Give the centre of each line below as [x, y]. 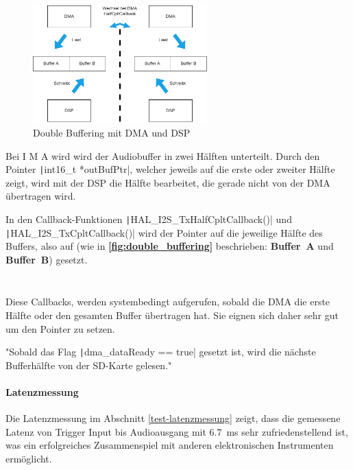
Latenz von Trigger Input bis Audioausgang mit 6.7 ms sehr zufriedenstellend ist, [177, 431]
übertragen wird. [41, 196]
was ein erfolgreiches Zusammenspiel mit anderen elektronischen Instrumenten [170, 445]
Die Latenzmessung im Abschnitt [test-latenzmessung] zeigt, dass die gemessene [173, 418]
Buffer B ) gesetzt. [47, 259]
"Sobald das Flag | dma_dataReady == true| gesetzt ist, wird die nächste [161, 352]
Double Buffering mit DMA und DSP [112, 132]
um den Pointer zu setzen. [60, 328]
